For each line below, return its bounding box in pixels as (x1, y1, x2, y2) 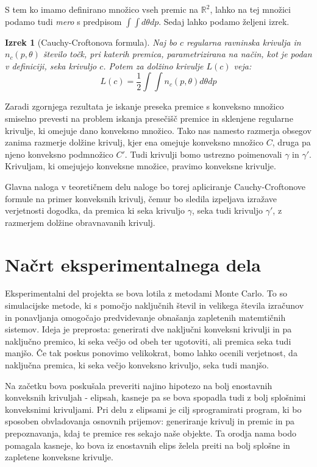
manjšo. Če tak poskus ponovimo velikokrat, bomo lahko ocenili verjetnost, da (5, 346, 297, 359)
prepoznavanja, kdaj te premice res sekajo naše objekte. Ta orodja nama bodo (5, 426, 296, 439)
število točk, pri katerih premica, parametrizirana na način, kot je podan (43, 47, 312, 60)
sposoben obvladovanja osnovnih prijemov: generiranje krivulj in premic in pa (5, 415, 294, 427)
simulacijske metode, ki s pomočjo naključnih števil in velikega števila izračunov (5, 299, 304, 312)
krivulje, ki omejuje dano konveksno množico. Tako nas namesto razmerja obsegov (5, 124, 312, 136)
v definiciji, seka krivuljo (5, 59, 97, 72)
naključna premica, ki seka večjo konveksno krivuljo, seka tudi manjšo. (5, 359, 269, 371)
